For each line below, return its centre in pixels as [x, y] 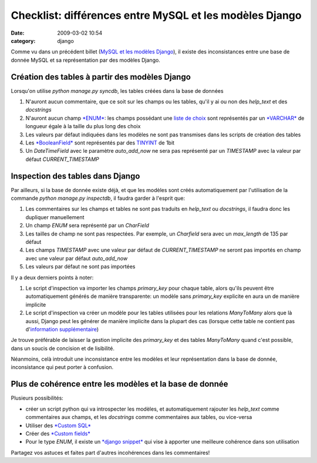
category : [23, 41]
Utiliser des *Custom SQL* [58, 425]
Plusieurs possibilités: [37, 398]
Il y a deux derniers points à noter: [52, 277]
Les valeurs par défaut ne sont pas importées [80, 267]
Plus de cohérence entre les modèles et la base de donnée [119, 384]
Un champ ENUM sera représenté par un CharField [87, 226]
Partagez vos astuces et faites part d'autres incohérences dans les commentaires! [110, 452]
